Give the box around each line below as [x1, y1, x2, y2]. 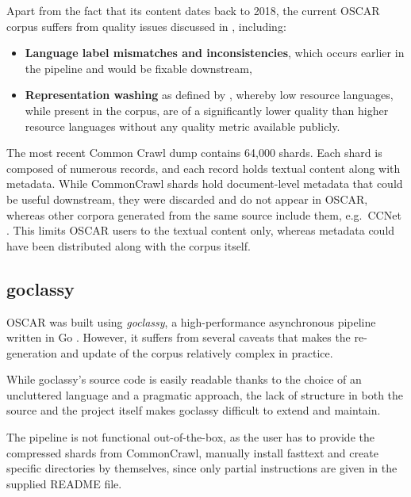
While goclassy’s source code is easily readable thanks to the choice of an [6, 371, 362, 388]
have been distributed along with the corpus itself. [6, 237, 251, 254]
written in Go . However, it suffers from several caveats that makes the [6, 329, 351, 346]
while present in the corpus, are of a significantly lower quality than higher [25, 101, 389, 118]
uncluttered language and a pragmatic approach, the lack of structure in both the [6, 386, 404, 403]
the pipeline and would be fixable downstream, [25, 59, 252, 76]
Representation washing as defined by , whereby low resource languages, [25, 86, 394, 103]
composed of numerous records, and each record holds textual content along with [6, 159, 401, 176]
